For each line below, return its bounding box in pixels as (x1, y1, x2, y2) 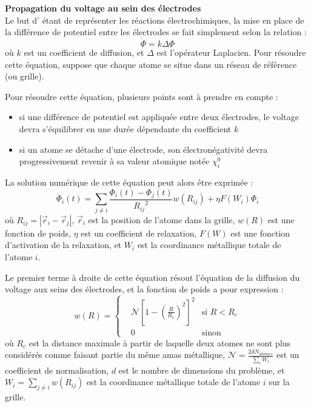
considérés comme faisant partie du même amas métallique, (5, 348, 226, 361)
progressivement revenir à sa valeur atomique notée (19, 155, 210, 167)
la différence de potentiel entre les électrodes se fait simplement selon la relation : (5, 25, 307, 38)
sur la (269, 375, 290, 388)
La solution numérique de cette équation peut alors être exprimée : (5, 175, 253, 188)
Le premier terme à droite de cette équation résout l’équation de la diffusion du (5, 271, 300, 283)
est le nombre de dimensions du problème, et (118, 363, 285, 376)
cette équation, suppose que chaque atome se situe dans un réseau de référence (5, 58, 297, 70)
